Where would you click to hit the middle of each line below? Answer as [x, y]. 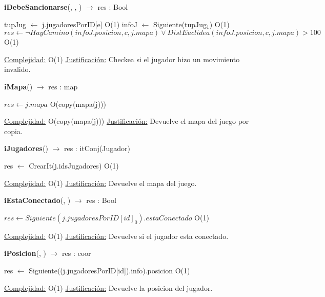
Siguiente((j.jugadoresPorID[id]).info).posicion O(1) [109, 270]
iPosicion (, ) [25, 253]
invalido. [17, 69]
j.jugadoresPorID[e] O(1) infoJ [90, 24]
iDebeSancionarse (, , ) [43, 7]
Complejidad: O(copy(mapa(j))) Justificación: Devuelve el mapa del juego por [127, 121]
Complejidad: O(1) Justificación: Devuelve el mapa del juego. [100, 183]
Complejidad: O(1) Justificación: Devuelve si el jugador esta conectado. [116, 236]
